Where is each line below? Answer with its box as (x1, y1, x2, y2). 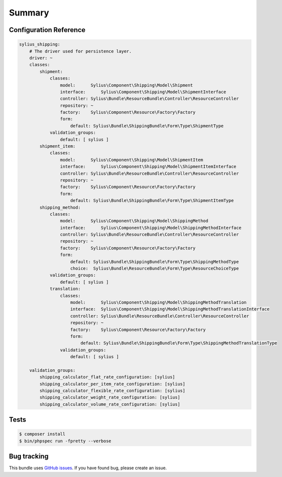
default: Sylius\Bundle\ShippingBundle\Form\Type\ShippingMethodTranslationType (80, 340, 277, 346)
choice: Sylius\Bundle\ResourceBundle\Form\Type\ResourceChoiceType (70, 266, 239, 271)
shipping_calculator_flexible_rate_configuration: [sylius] (39, 388, 186, 394)
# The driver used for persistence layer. (29, 49, 132, 54)
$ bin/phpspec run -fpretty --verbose (19, 438, 111, 444)
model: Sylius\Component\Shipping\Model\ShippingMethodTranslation (70, 300, 247, 305)
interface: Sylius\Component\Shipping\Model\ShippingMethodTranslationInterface (70, 306, 270, 312)
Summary (9, 7, 49, 18)
